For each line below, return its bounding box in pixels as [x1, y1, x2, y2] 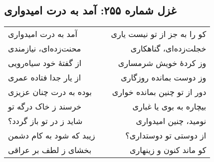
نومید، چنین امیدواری [136, 115, 207, 127]
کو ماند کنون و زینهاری [130, 144, 207, 156]
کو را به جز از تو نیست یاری [111, 28, 207, 40]
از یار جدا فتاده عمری [8, 71, 81, 83]
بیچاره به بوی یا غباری [132, 100, 207, 112]
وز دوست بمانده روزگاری [121, 71, 207, 83]
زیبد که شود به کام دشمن [8, 129, 95, 141]
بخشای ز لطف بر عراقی [8, 144, 92, 156]
